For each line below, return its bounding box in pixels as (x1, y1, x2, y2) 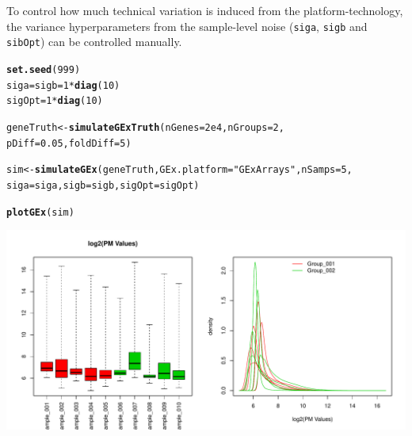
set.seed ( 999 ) (6, 63, 81, 75)
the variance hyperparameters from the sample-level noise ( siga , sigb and (6, 17, 368, 34)
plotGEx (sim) (6, 206, 74, 218)
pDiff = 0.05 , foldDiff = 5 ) (6, 137, 132, 149)
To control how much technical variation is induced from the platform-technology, (6, 2, 403, 18)
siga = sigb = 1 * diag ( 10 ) (6, 79, 120, 91)
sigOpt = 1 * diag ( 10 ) (6, 95, 103, 107)
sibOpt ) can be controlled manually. (6, 33, 182, 50)
